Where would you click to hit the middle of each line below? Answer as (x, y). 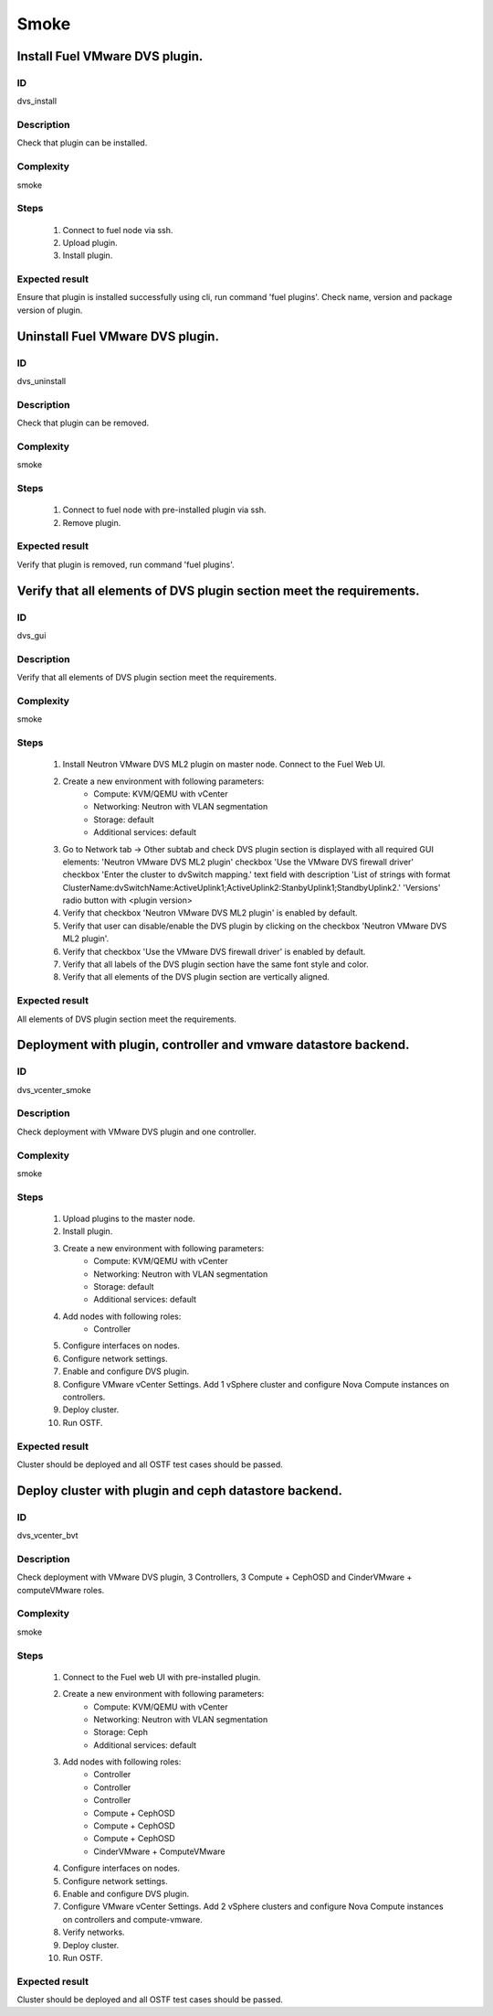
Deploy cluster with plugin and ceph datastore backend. (179, 1491)
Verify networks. (94, 1932)
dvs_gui (31, 635)
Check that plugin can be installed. (82, 143)
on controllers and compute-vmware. (132, 1919)
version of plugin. (50, 310)
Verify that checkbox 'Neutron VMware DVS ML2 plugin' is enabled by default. (210, 913)
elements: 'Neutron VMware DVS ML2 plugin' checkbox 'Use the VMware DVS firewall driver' (238, 862)
